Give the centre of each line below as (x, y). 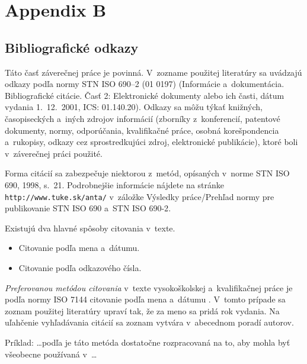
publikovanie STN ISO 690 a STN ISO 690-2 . (88, 208)
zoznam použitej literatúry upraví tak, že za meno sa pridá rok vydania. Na (142, 310)
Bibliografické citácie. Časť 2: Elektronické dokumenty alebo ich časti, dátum (145, 95)
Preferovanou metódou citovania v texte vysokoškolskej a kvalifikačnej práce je (149, 287)
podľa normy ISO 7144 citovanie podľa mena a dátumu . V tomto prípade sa (145, 299)
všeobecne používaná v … (51, 354)
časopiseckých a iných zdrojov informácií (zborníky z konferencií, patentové (143, 118)
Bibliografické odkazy (72, 47)
